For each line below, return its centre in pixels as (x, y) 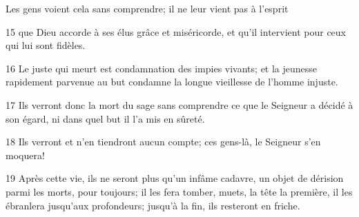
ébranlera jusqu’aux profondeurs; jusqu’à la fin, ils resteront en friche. (153, 205)
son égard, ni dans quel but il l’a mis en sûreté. (105, 118)
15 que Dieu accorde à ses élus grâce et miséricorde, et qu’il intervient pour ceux (176, 31)
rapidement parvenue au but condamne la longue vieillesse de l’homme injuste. (172, 82)
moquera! (25, 155)
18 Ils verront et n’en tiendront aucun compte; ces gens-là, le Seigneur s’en (163, 142)
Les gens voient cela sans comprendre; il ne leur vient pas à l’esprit (147, 8)
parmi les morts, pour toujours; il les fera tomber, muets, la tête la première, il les (179, 191)
